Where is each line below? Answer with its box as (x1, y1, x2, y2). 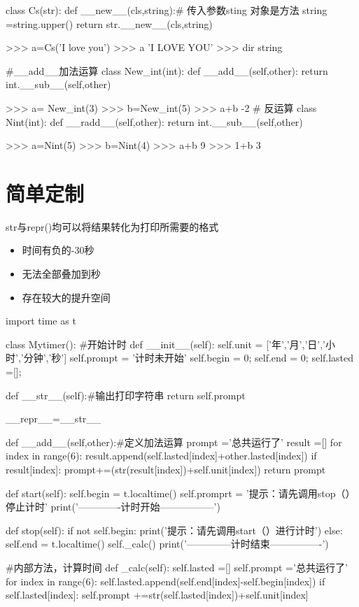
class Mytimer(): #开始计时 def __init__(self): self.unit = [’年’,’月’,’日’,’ (6, 336, 325, 351)
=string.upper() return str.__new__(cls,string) (6, 16, 213, 31)
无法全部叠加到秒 (22, 266, 101, 281)
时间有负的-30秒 (22, 243, 94, 257)
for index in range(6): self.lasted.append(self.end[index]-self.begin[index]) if (6, 573, 325, 588)
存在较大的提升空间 (22, 290, 111, 304)
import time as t (6, 313, 76, 328)
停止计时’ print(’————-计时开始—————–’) (6, 499, 220, 514)
